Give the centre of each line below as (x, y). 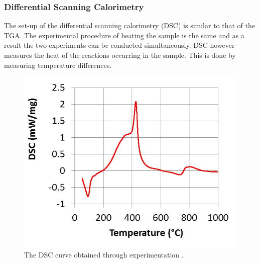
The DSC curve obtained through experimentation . (104, 255)
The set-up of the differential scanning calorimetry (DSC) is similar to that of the (129, 25)
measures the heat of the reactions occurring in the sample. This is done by (120, 55)
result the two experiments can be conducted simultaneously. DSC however (119, 45)
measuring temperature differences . (58, 65)
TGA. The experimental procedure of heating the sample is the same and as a (124, 35)
